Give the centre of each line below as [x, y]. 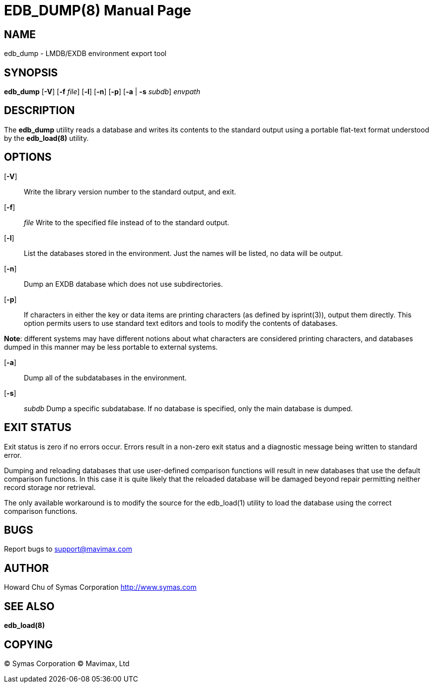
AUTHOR [27, 568]
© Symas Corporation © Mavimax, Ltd [67, 663]
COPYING [29, 644]
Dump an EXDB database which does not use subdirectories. [123, 284]
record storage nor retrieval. [50, 487]
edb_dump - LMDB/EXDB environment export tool [85, 54]
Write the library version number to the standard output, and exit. [130, 191]
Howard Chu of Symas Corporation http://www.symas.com [100, 587]
